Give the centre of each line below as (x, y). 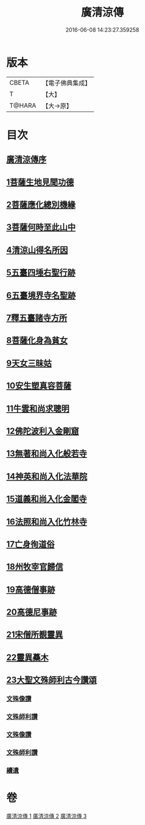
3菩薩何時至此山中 (41, 227)
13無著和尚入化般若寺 (47, 454)
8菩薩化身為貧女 (37, 341)
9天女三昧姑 (29, 363)
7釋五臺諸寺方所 (37, 318)
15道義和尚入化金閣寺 (47, 499)
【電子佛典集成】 (67, 83)
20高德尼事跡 (32, 612)
